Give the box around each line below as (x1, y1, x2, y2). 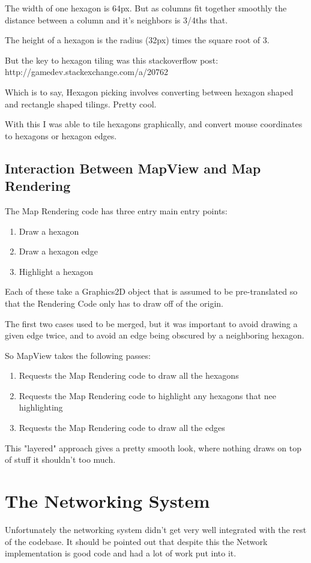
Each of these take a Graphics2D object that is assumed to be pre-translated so (5, 285, 298, 298)
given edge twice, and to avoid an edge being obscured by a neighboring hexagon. (5, 329, 304, 342)
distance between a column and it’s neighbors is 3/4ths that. (5, 13, 228, 26)
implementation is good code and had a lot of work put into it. (5, 547, 237, 559)
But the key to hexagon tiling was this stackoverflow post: (5, 53, 219, 66)
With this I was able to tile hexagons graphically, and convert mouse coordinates (5, 118, 303, 130)
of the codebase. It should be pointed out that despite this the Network (5, 535, 268, 547)
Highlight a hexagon (19, 265, 94, 277)
